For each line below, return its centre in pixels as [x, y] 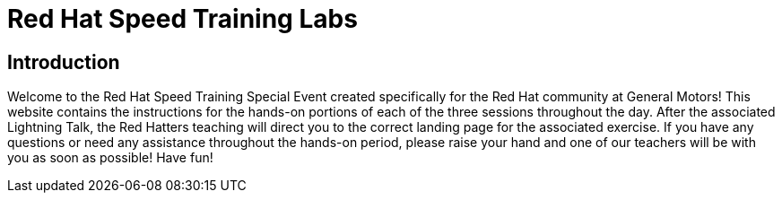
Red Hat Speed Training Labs [182, 19]
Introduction [64, 62]
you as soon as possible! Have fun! [110, 158]
